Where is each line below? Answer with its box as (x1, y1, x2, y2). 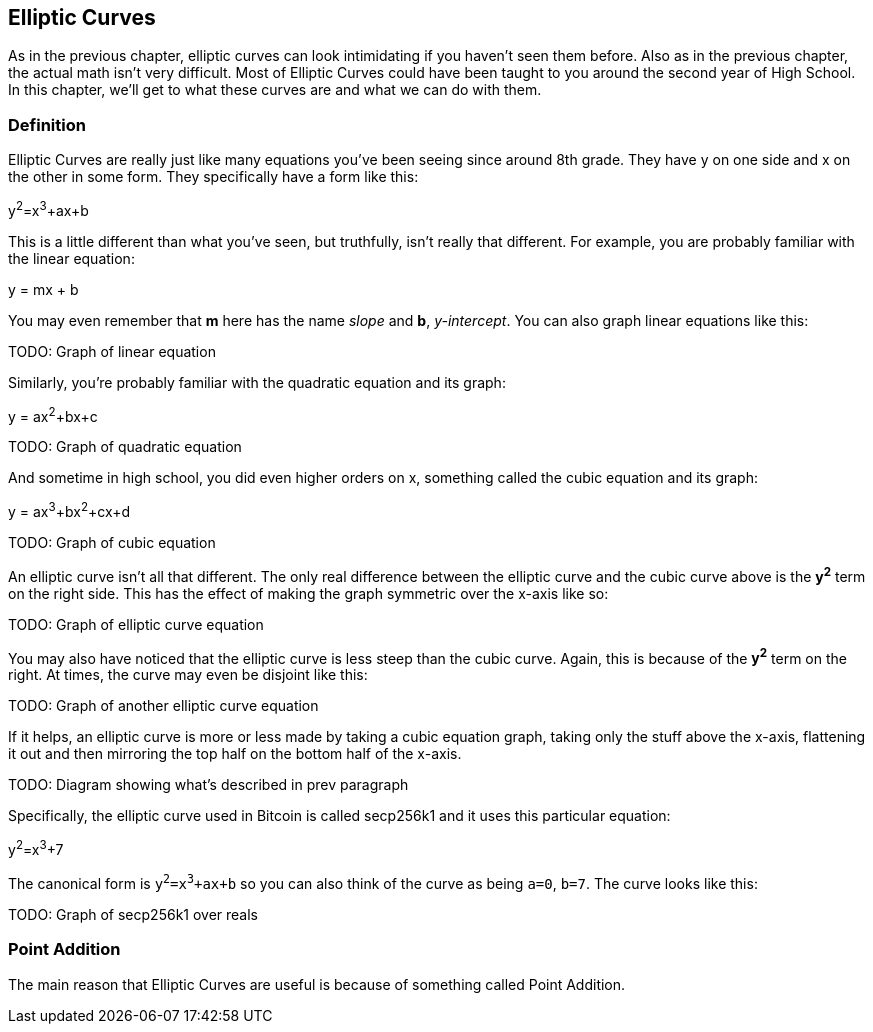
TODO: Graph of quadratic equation (8, 438, 242, 456)
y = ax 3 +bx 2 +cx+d (8, 500, 131, 521)
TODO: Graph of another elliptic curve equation (8, 697, 319, 715)
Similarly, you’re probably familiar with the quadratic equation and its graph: (8, 373, 506, 391)
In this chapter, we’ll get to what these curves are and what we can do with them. (8, 81, 542, 99)
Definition (8, 114, 86, 135)
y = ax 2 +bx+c (8, 404, 98, 425)
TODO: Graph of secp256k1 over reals (8, 905, 259, 923)
